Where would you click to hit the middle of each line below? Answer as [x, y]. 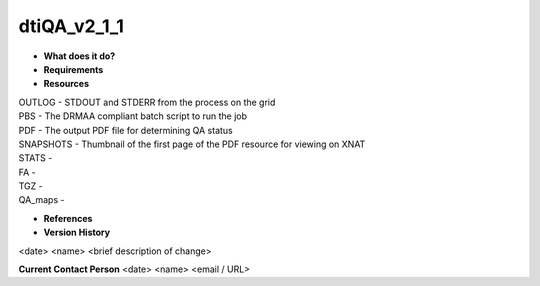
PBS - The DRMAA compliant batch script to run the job [133, 116]
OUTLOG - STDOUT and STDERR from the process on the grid [147, 102]
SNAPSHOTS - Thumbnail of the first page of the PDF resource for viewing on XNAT [192, 144]
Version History [76, 232]
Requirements [73, 69]
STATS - [35, 158]
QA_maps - [41, 200]
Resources [66, 84]
